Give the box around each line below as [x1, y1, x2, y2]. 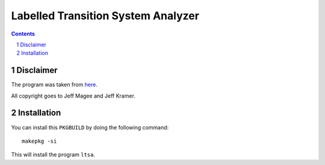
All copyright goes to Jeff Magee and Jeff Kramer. [11, 92, 135, 99]
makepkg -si [22, 137, 57, 145]
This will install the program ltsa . [11, 151, 96, 158]
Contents [11, 30, 36, 37]
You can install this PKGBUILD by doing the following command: [11, 123, 169, 131]
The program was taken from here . [11, 81, 97, 89]
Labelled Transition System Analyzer [11, 9, 200, 22]
